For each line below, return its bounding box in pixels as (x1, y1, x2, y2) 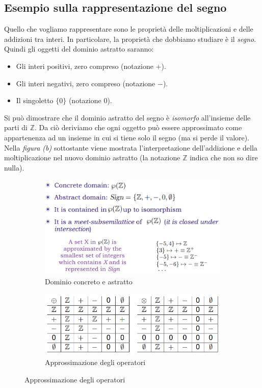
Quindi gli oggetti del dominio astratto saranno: (4, 43, 154, 54)
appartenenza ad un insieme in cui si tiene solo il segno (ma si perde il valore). (4, 132, 250, 142)
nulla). (4, 162, 24, 173)
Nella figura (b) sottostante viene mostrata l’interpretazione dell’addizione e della (4, 142, 257, 153)
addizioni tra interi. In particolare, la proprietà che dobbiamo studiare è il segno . (4, 33, 256, 44)
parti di (4, 122, 28, 133)
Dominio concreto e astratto (45, 276, 133, 286)
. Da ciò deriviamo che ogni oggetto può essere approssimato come (34, 122, 242, 133)
